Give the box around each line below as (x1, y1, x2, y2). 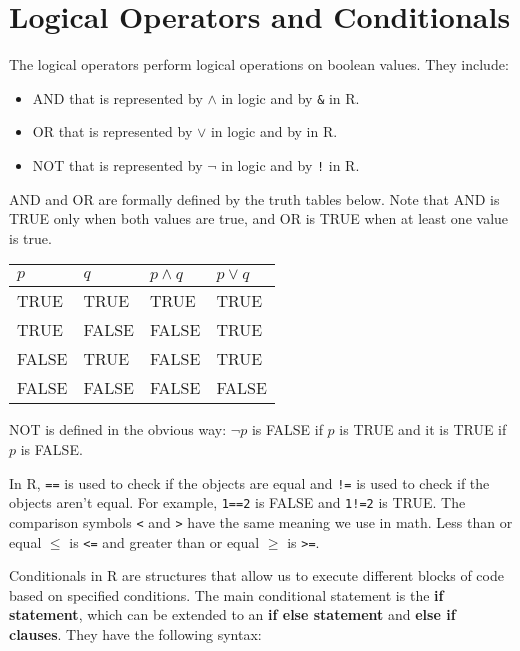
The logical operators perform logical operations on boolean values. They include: (9, 54, 509, 75)
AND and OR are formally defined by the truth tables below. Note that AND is (9, 188, 500, 209)
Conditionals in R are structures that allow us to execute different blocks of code (9, 565, 504, 586)
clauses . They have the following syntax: (9, 624, 262, 644)
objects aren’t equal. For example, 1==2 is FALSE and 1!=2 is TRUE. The (9, 492, 466, 513)
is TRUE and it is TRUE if (339, 419, 507, 440)
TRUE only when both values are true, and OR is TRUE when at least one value (9, 208, 509, 229)
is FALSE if (251, 419, 323, 440)
